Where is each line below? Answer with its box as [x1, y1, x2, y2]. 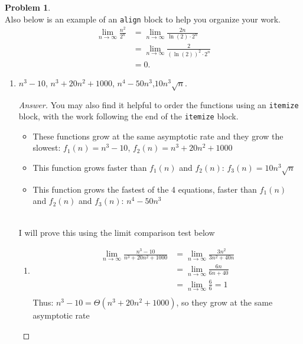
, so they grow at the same [176, 296, 273, 309]
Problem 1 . [5, 1, 51, 13]
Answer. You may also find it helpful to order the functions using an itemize [18, 98, 299, 111]
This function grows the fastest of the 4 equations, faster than [32, 183, 257, 195]
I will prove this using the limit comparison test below [18, 226, 215, 238]
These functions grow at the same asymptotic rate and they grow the [32, 129, 284, 142]
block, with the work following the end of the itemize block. [18, 110, 239, 122]
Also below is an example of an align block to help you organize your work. [5, 12, 281, 25]
